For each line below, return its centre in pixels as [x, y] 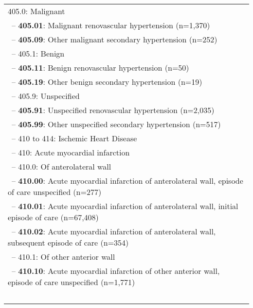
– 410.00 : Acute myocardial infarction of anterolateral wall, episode [127, 181]
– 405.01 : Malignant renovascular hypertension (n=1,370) [111, 25]
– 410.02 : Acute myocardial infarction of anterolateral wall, [114, 231]
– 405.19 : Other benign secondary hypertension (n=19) [107, 82]
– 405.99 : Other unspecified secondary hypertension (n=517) [116, 124]
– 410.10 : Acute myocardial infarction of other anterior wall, [116, 271]
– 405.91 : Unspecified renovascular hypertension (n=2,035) [113, 110]
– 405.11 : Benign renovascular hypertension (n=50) [100, 67]
